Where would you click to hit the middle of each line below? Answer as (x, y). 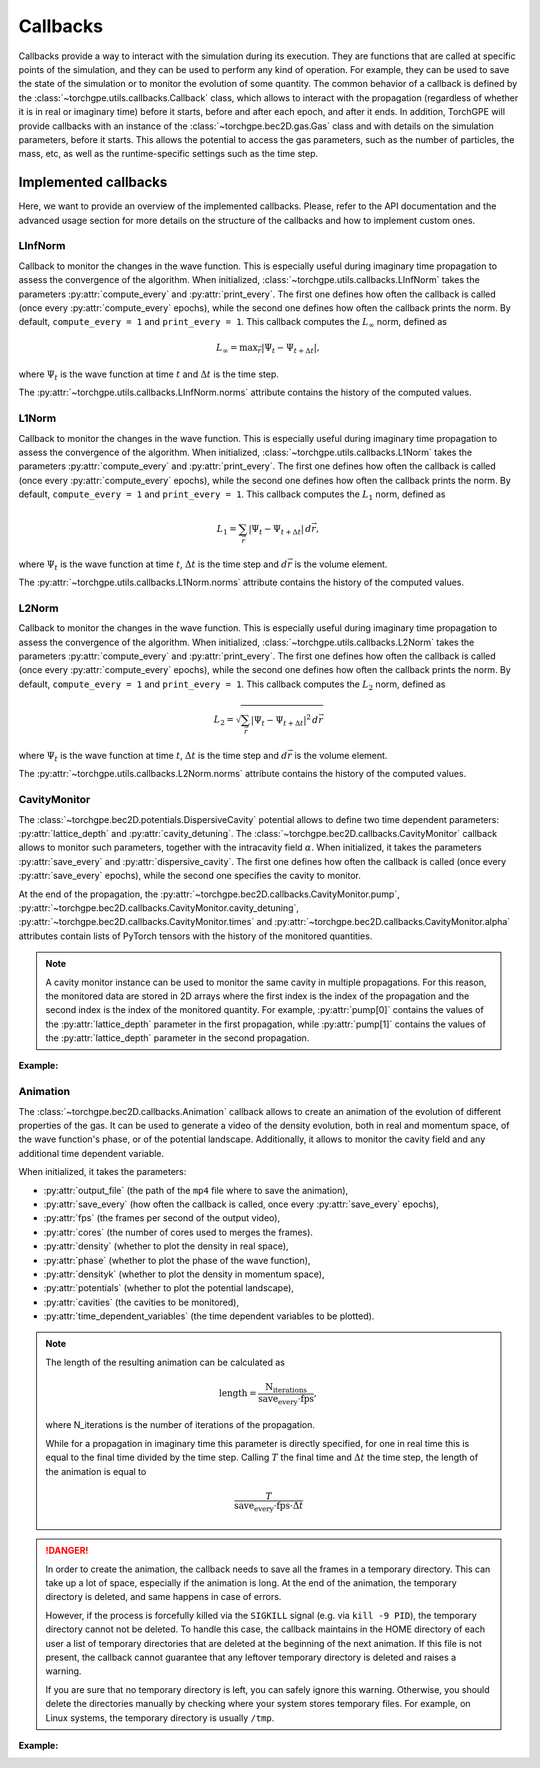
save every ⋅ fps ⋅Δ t (268, 1507)
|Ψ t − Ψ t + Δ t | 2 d (284, 720)
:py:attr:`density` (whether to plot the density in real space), (166, 1246)
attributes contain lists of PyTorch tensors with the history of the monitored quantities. (195, 936)
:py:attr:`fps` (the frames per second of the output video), (161, 1218)
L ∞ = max (237, 349)
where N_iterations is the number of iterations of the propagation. (180, 1425)
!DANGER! (67, 1551)
